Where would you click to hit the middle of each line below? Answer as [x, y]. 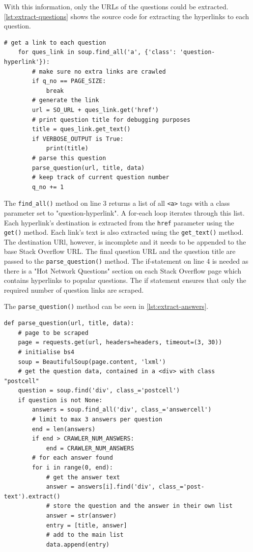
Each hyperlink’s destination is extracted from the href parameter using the [119, 222]
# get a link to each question [55, 42]
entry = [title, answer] [86, 525]
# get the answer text [83, 477]
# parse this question [69, 158]
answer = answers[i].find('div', [100, 487]
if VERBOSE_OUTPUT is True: [78, 139]
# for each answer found [72, 458]
